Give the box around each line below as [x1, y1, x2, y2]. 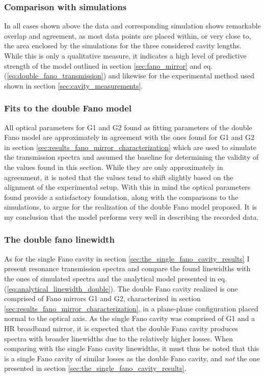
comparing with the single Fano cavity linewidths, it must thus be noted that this [4, 343, 259, 354]
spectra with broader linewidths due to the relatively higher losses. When [4, 333, 233, 343]
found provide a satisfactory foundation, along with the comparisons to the [4, 191, 238, 202]
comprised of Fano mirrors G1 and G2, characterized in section [4, 293, 201, 304]
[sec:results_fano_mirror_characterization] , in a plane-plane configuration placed [4, 303, 258, 313]
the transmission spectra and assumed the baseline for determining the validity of [4, 152, 259, 162]
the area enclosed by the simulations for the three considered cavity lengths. [4, 40, 242, 51]
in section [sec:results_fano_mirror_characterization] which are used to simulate [4, 141, 257, 152]
